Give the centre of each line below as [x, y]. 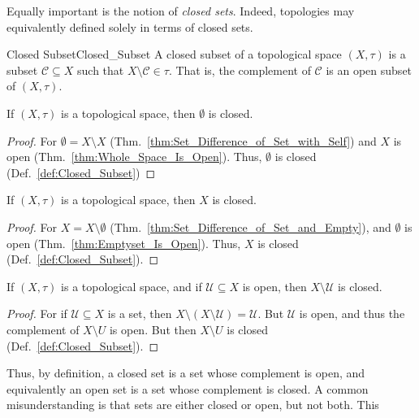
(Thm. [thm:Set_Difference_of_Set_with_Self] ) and [243, 140]
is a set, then [140, 313]
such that [101, 70]
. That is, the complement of [240, 70]
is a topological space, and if [132, 286]
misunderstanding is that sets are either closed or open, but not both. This [193, 405]
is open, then [274, 286]
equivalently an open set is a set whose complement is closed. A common [188, 388]
